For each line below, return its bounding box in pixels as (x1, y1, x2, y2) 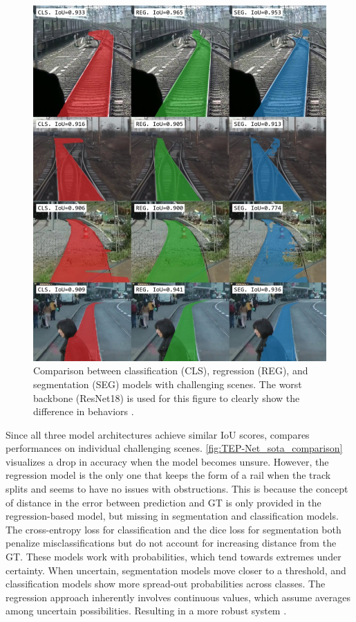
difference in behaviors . (33, 404, 134, 419)
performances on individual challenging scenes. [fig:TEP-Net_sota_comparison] (6, 441, 343, 455)
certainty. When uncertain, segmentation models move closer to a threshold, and (6, 562, 346, 577)
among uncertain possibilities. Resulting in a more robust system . (6, 603, 287, 618)
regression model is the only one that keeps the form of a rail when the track (6, 468, 331, 482)
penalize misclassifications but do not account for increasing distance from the (6, 536, 337, 550)
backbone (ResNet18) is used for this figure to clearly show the (33, 390, 300, 405)
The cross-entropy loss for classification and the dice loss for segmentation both (6, 522, 341, 536)
